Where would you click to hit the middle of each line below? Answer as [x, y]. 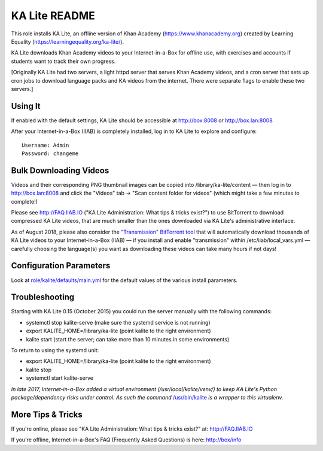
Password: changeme [50, 153]
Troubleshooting [43, 297]
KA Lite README [53, 16]
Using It [26, 106]
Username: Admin [45, 145]
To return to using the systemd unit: [55, 350]
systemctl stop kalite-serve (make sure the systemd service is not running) [118, 322]
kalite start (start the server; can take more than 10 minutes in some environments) [128, 339]
